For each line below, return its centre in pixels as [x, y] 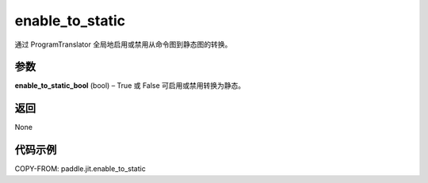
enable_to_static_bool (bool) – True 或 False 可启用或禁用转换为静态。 [130, 86]
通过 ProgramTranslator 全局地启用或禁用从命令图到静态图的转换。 [123, 44]
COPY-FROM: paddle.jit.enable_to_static [80, 169]
